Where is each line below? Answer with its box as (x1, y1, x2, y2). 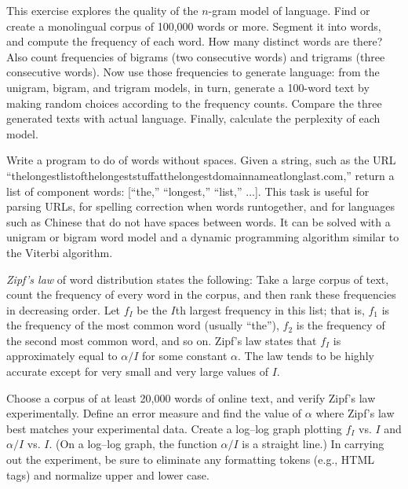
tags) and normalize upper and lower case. (6, 466, 209, 483)
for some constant (142, 347, 228, 364)
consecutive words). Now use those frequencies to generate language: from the (6, 64, 380, 80)
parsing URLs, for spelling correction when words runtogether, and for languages (6, 198, 395, 215)
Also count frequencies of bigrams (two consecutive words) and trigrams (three (6, 48, 385, 64)
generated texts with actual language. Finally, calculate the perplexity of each (6, 110, 381, 127)
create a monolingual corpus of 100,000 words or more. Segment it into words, (6, 17, 381, 34)
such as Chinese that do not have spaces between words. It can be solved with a (6, 213, 391, 230)
